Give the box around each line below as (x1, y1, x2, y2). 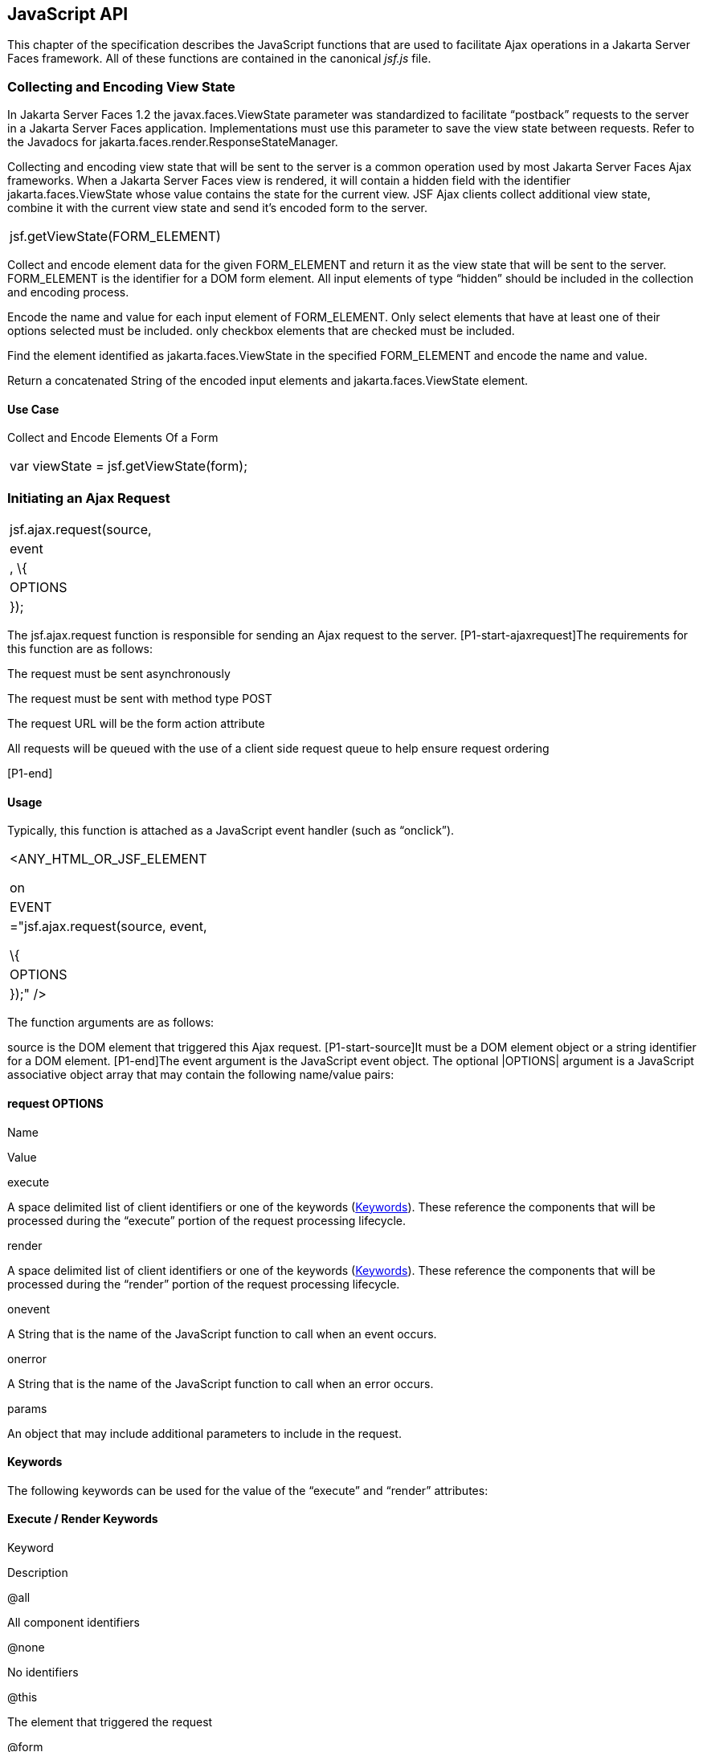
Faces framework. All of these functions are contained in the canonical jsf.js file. (7, 51, 431, 66)
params (7, 1401, 47, 1415)
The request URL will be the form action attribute (7, 717, 265, 731)
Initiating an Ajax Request (7, 489, 170, 506)
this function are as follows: (7, 642, 153, 656)
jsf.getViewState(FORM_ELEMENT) (10, 228, 221, 245)
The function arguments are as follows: (7, 1015, 215, 1030)
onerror (7, 1351, 47, 1366)
